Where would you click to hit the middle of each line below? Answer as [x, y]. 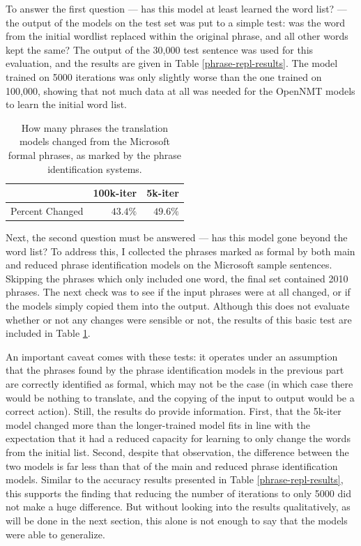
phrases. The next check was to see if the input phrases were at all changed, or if [178, 292]
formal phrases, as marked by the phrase [95, 154]
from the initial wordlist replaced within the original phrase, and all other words [177, 36]
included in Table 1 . [48, 333]
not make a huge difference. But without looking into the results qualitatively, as [178, 507]
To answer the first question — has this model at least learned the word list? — [176, 8]
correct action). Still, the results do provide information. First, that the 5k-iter [174, 411]
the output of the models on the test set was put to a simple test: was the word [176, 22]
